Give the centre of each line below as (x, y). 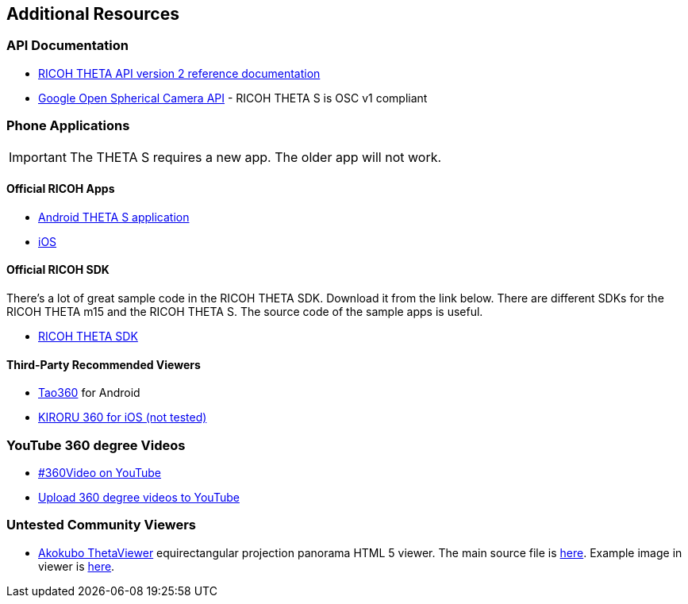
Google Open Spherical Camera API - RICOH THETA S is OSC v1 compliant (233, 98)
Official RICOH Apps (61, 189)
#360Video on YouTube (100, 472)
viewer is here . (77, 566)
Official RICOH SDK (58, 270)
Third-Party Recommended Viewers (104, 364)
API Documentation (68, 46)
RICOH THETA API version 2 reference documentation (179, 73)
